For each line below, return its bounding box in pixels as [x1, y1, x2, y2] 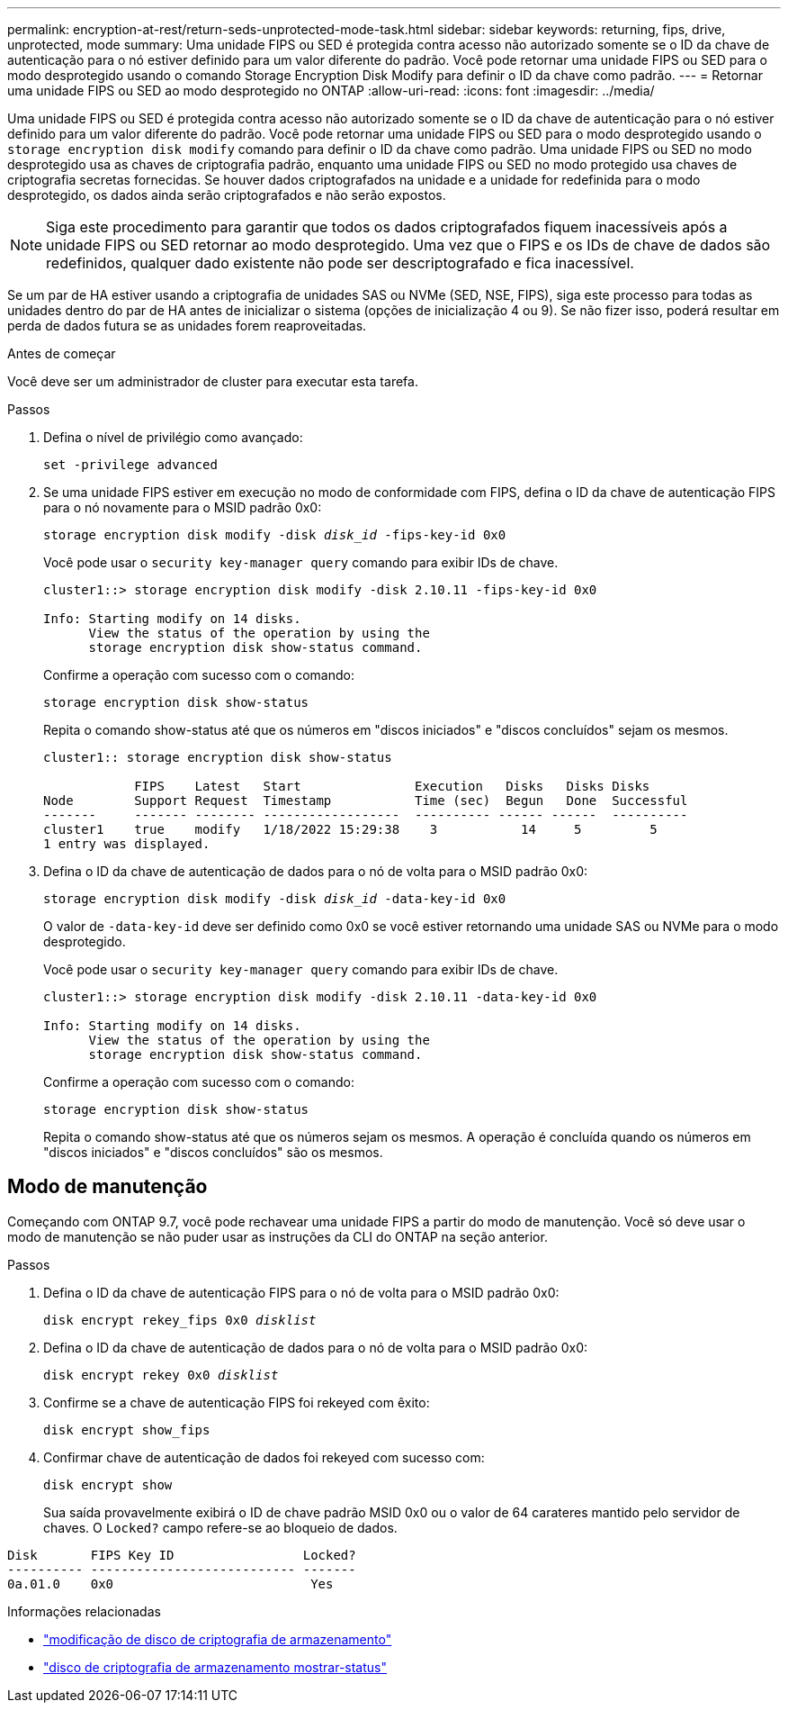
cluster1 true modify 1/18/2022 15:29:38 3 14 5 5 [43, 822, 658, 837]
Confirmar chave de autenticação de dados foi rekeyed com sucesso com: [43, 1449, 485, 1465]
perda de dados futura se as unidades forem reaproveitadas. [7, 318, 367, 333]
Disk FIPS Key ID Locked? [7, 1547, 356, 1562]
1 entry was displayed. [43, 837, 210, 851]
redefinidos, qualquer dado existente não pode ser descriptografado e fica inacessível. [46, 254, 634, 272]
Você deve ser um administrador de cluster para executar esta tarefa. [7, 374, 418, 389]
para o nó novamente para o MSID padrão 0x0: [43, 500, 322, 515]
